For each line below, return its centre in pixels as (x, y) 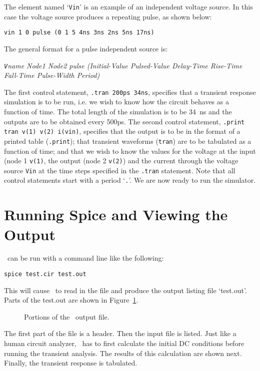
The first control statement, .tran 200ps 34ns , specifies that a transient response (130, 92)
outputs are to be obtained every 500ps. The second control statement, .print (124, 121)
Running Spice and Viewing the (116, 214)
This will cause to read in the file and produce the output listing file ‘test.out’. (125, 290)
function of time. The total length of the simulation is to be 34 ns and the (118, 111)
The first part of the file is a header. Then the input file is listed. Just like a (120, 333)
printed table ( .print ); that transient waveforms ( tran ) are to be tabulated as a (128, 141)
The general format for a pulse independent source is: (86, 48)
